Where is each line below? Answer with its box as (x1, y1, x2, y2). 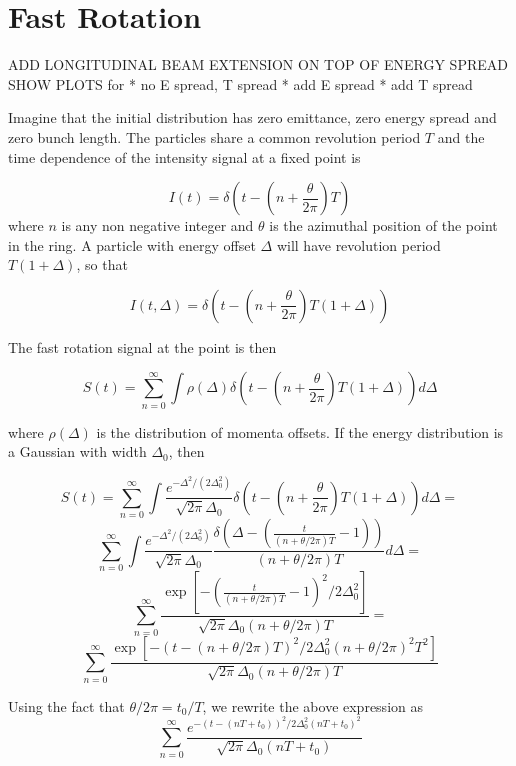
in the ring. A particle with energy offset (8, 234, 256, 255)
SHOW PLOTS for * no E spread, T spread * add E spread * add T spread (8, 73, 473, 94)
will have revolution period (276, 234, 441, 255)
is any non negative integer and (61, 215, 254, 236)
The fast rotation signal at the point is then (8, 336, 277, 357)
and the (437, 126, 485, 147)
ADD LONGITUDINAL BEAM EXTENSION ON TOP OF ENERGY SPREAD (8, 54, 508, 75)
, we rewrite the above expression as (202, 695, 423, 716)
